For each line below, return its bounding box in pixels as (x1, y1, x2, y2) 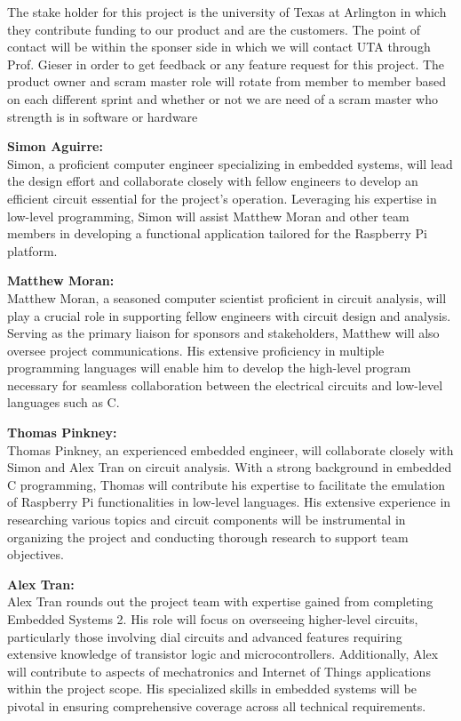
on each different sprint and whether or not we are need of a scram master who (7, 89, 439, 108)
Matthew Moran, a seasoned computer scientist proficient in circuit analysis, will (7, 288, 447, 307)
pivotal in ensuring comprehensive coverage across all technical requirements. (7, 696, 426, 715)
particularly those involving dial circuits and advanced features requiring (7, 627, 402, 645)
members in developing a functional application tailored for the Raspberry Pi (7, 224, 427, 243)
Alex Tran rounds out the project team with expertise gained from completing (7, 592, 433, 611)
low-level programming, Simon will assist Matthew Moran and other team (7, 206, 409, 225)
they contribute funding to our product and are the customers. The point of (7, 20, 421, 38)
